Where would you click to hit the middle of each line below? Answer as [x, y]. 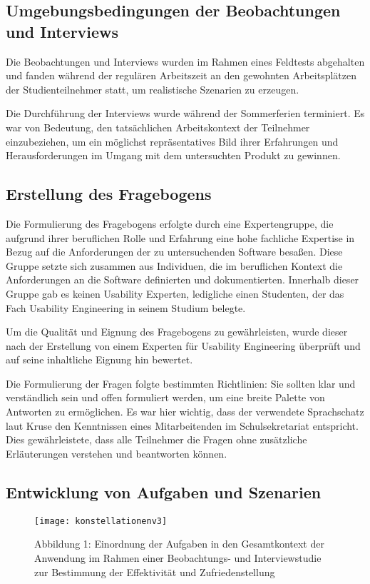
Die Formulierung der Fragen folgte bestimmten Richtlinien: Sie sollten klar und [181, 383]
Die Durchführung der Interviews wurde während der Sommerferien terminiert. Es [185, 113]
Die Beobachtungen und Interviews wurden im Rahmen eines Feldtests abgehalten [185, 61]
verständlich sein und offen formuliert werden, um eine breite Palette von [165, 397]
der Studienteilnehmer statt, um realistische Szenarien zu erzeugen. [153, 89]
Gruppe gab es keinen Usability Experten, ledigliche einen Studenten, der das [175, 293]
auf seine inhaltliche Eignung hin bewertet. [99, 359]
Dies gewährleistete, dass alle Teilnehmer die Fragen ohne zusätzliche [156, 439]
